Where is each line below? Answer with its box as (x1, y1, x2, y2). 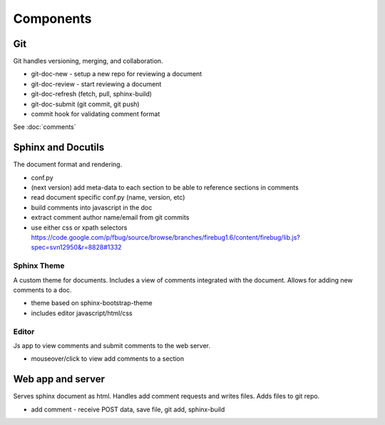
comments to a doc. (13, 285, 72, 294)
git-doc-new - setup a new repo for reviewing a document (31, 70, 202, 78)
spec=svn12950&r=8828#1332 (31, 243, 122, 252)
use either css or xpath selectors (31, 223, 128, 232)
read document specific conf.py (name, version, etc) (31, 193, 185, 202)
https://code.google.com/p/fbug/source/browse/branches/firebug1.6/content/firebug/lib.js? (31, 233, 301, 242)
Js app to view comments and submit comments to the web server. (13, 341, 210, 349)
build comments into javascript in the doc (31, 203, 153, 212)
